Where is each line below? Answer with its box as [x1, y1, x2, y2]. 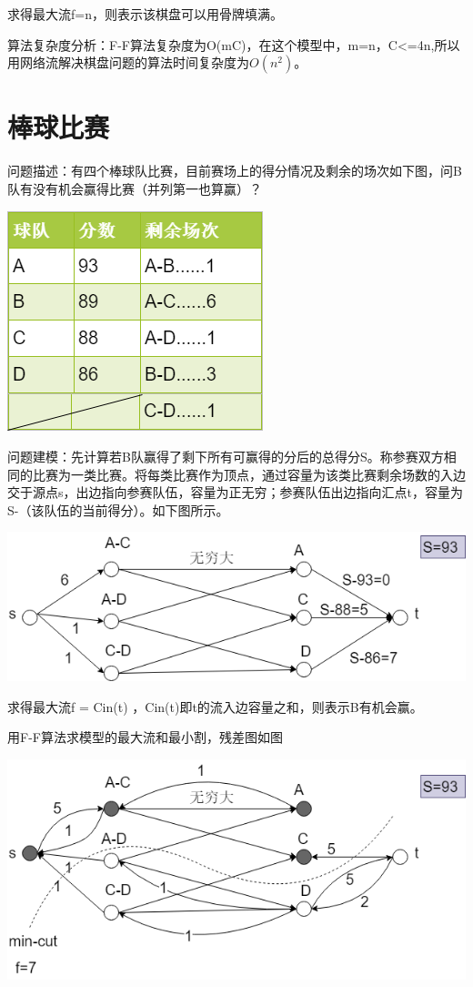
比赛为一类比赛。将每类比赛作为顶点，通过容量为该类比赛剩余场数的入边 [32, 464, 466, 483]
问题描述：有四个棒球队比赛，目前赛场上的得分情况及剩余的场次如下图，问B [7, 161, 462, 180]
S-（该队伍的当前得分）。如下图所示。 [7, 500, 229, 519]
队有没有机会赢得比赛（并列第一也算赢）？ [7, 178, 262, 198]
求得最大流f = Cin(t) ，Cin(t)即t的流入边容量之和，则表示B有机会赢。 [7, 697, 423, 716]
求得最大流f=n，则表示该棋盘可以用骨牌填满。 [7, 5, 283, 23]
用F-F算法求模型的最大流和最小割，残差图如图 [7, 728, 283, 747]
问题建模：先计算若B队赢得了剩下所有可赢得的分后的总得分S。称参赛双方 [7, 447, 444, 466]
